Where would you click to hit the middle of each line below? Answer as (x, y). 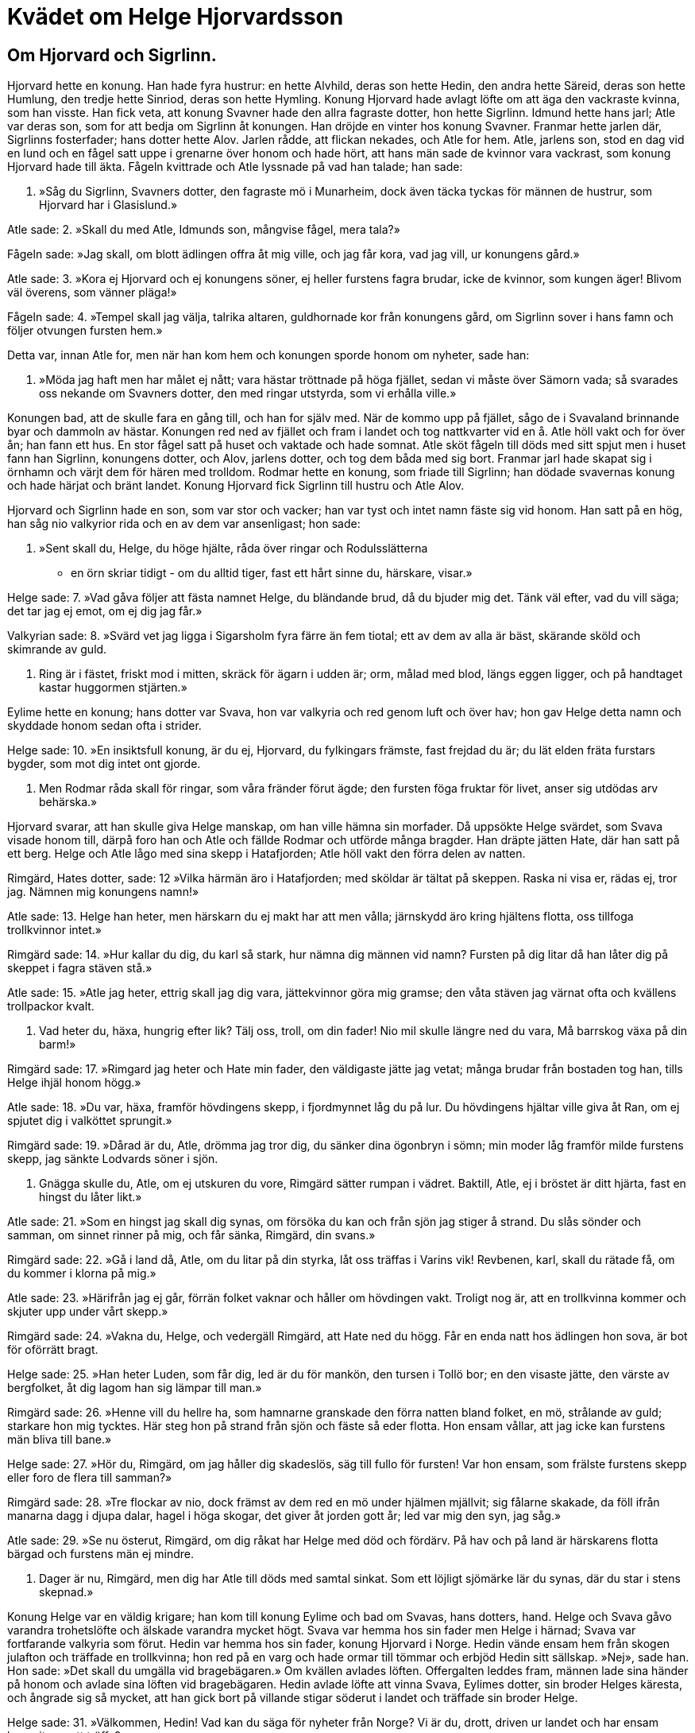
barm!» (58, 1045)
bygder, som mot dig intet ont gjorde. (104, 764)
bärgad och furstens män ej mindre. (101, 1554)
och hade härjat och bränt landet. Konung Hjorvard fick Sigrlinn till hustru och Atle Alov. (236, 486)
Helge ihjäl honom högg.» (74, 1083)
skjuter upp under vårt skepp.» (88, 1312)
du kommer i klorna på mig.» (82, 1274)
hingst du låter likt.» (91, 1197)
